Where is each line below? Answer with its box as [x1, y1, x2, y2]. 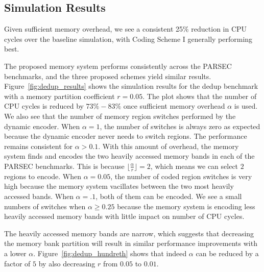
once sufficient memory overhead [123, 101, 225, 111]
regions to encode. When [4, 170, 82, 181]
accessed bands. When [4, 190, 74, 201]
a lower [4, 248, 27, 258]
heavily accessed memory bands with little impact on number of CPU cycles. [4, 211, 245, 221]
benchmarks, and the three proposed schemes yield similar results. [4, 70, 211, 81]
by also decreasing [38, 258, 95, 268]
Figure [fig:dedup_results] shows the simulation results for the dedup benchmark [4, 81, 258, 91]
